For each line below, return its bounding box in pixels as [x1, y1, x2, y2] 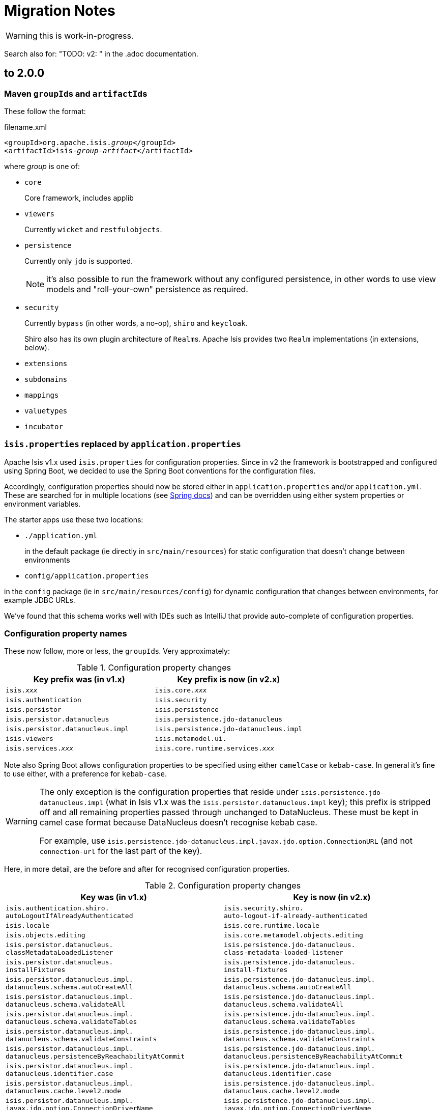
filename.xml [4, 122, 47, 131]
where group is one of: [4, 161, 80, 171]
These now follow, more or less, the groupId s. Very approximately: [4, 647, 230, 656]
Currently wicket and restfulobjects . [24, 225, 162, 234]
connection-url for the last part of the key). [39, 846, 202, 856]
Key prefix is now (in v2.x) [177, 674, 280, 685]
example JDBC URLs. [4, 595, 75, 604]
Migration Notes [4, 2, 115, 19]
